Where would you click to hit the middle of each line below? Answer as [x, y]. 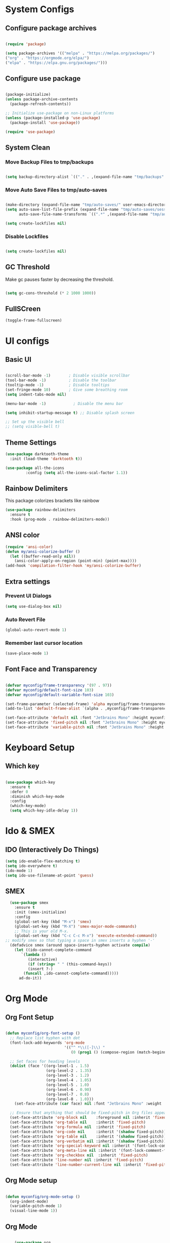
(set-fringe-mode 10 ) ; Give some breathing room [67, 390]
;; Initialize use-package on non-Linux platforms [60, 113]
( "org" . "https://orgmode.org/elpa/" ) [47, 58]
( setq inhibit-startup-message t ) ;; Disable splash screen [70, 413]
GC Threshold [28, 267]
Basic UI [18, 359]
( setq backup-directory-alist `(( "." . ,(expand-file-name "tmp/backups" [85, 177]
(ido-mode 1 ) [19, 870]
